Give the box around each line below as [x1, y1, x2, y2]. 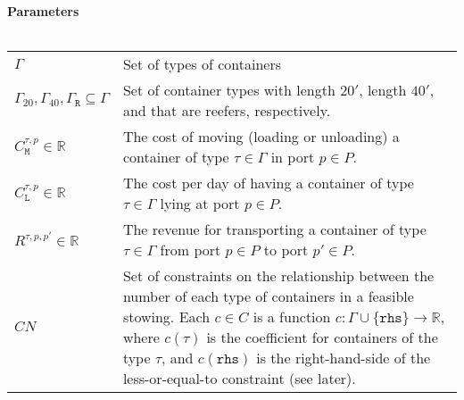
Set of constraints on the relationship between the [122, 264, 435, 286]
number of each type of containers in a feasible [122, 285, 414, 306]
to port [263, 238, 309, 260]
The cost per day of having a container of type [122, 171, 414, 193]
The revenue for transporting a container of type [122, 218, 427, 239]
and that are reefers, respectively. [122, 99, 331, 121]
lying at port [160, 192, 240, 213]
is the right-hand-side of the [256, 346, 431, 368]
